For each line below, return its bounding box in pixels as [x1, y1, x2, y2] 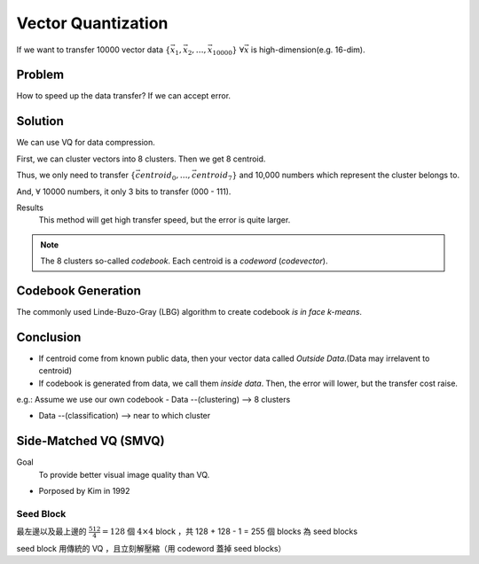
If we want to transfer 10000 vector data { [16, 44, 171, 55]
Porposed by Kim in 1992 [38, 486, 130, 497]
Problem [16, 67, 65, 82]
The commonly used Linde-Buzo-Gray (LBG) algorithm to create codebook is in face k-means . [16, 307, 363, 317]
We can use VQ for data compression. [16, 137, 155, 148]
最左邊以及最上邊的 [16, 526, 87, 537]
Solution [16, 114, 64, 129]
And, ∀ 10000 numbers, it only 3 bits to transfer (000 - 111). [16, 186, 232, 197]
